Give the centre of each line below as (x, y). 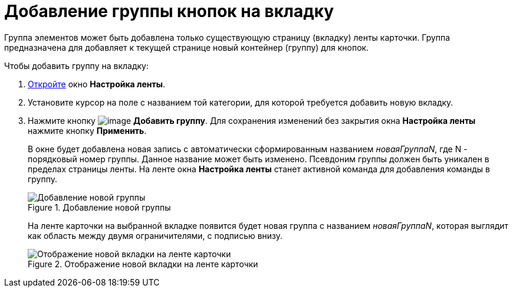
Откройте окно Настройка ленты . (97, 84)
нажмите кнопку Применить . (87, 130)
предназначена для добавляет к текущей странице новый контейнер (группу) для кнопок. (187, 47)
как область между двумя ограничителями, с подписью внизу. (155, 235)
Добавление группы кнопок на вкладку (169, 11)
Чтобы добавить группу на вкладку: (76, 65)
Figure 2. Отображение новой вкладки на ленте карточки (143, 264)
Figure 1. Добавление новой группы (99, 207)
